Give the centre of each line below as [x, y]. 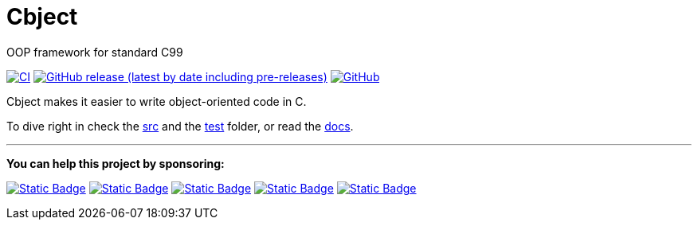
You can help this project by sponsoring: [116, 163]
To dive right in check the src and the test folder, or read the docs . [180, 126]
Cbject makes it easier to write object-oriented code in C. [157, 101]
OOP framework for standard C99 [95, 52]
